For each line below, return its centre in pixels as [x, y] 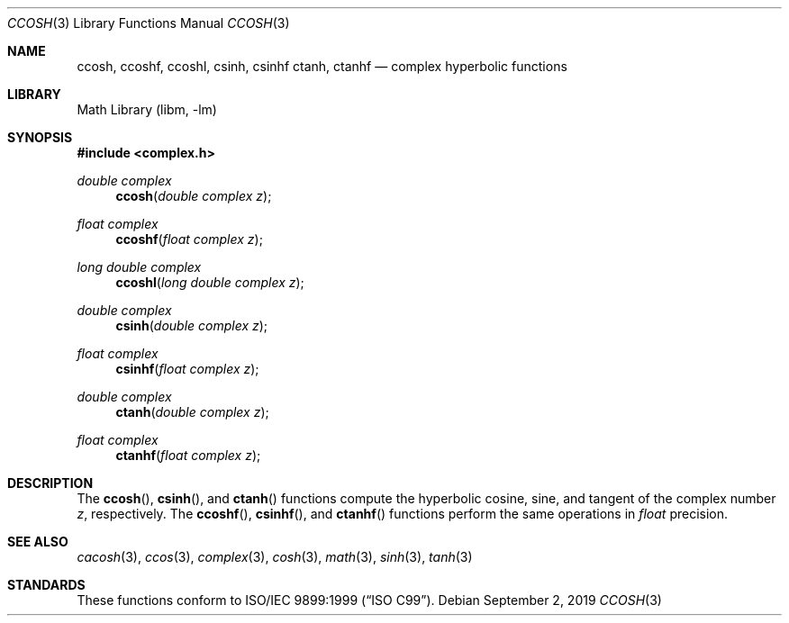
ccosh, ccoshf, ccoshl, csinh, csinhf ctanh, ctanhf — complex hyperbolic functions [322, 66]
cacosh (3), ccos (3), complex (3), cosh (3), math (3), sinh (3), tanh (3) [275, 557]
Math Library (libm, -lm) [147, 109]
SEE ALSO [38, 542]
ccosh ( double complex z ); [194, 196]
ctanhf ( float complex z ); [188, 455]
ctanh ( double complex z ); [192, 412]
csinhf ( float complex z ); [187, 369]
